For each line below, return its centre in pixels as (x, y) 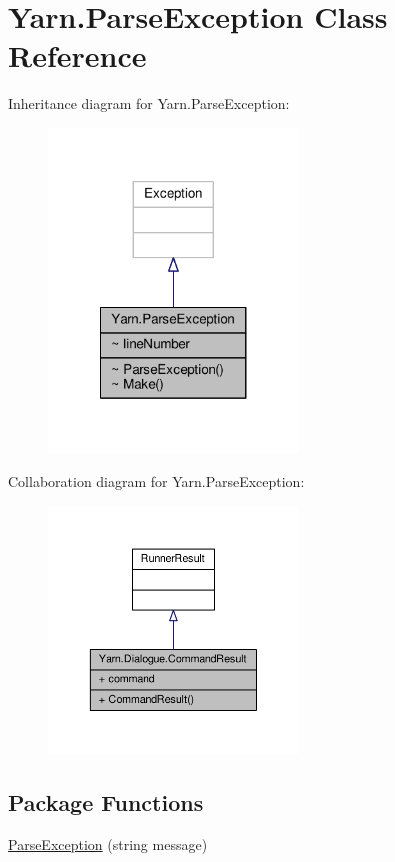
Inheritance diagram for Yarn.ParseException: (149, 103)
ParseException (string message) (108, 843)
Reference (77, 55)
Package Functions (106, 802)
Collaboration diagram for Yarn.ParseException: (156, 480)
